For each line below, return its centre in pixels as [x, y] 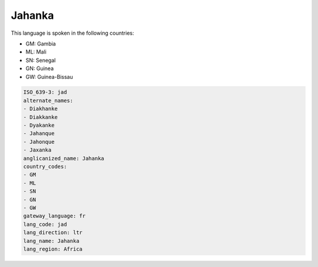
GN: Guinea [40, 68]
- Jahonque [39, 142]
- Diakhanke [41, 109]
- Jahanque [39, 133]
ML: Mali [36, 52]
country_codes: [45, 167]
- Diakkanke [41, 117]
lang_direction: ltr [53, 233]
